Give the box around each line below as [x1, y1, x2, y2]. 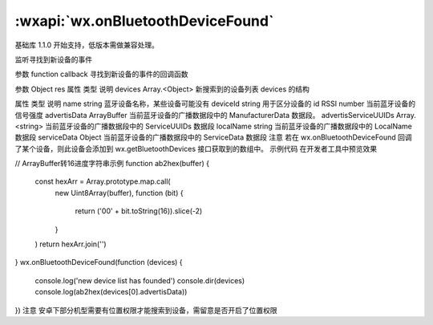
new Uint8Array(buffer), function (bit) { [55, 188, 184, 197]
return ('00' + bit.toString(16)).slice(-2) [75, 206, 203, 216]
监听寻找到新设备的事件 [14, 55, 92, 64]
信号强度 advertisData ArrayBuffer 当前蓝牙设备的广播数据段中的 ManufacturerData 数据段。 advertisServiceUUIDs [14, 110, 395, 120]
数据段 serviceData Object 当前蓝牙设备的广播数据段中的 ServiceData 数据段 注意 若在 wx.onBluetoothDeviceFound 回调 [14, 132, 412, 142]
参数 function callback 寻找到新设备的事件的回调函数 [14, 69, 188, 79]
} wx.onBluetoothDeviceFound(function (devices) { [14, 258, 184, 267]
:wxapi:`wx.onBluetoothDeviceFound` [14, 12, 274, 30]
